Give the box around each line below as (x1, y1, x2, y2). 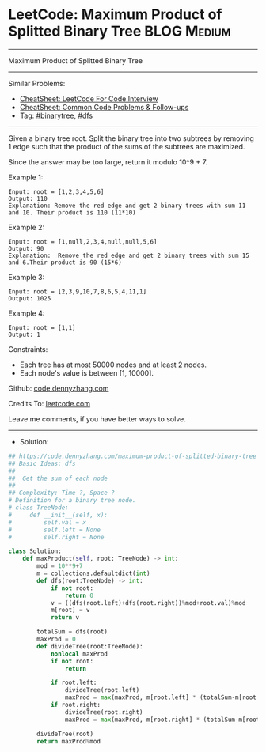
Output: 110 (8, 195, 47, 202)
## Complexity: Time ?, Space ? (8, 489, 115, 497)
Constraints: (8, 344, 48, 353)
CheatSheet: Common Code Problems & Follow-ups (19, 102, 189, 111)
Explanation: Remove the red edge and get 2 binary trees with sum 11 (8, 202, 246, 210)
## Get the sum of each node (8, 474, 108, 482)
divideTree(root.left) (64, 686, 140, 694)
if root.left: (50, 678, 97, 687)
